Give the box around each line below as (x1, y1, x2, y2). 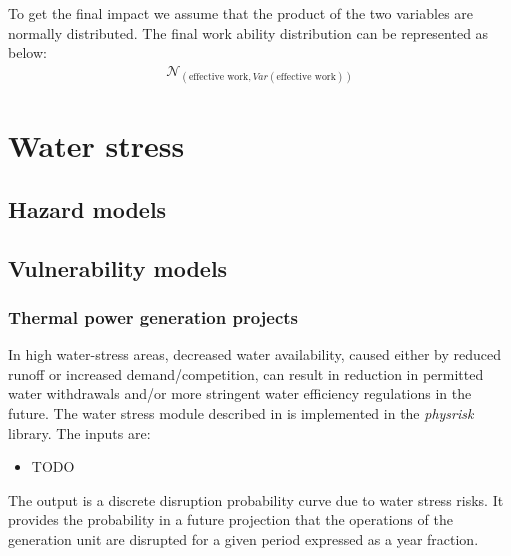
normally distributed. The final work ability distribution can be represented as (8, 22, 489, 43)
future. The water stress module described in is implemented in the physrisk (8, 402, 474, 423)
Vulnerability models (8, 252, 228, 283)
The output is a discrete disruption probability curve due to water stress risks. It (8, 489, 504, 510)
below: (8, 42, 47, 63)
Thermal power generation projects (8, 304, 299, 329)
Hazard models (8, 193, 167, 224)
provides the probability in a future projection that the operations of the (8, 509, 453, 530)
